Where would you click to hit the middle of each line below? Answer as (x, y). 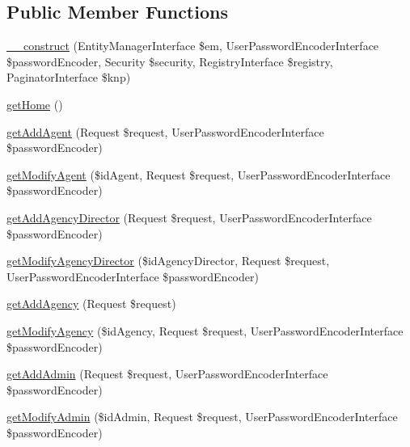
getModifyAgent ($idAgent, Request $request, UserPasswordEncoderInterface (199, 174)
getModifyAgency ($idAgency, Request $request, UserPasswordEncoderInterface (205, 330)
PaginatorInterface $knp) (69, 77)
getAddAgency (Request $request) (91, 304)
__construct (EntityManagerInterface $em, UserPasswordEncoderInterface (193, 46)
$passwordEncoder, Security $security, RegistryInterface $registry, (170, 61)
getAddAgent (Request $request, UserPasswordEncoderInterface (165, 131)
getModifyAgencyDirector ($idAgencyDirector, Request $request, (168, 261)
